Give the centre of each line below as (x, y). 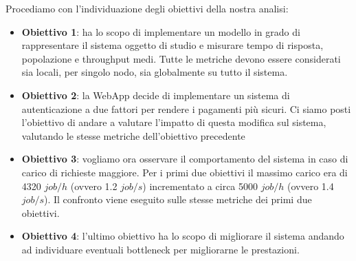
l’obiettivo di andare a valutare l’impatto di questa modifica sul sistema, (174, 122)
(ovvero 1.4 (311, 186)
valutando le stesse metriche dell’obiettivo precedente (133, 135)
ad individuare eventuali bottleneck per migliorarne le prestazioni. (160, 249)
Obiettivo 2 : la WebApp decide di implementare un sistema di (156, 95)
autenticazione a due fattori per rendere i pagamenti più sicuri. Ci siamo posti (186, 108)
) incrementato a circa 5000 (200, 186)
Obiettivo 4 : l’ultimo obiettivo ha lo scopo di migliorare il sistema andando (183, 236)
